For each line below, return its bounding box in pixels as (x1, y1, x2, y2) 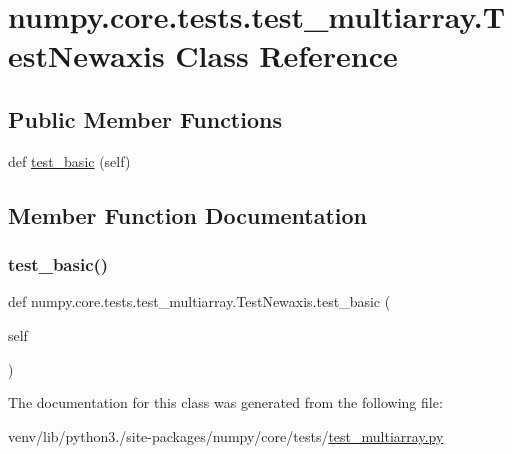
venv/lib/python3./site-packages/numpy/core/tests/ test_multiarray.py (8, 425, 444, 446)
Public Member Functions (8, 103, 282, 134)
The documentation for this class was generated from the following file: (8, 392, 443, 413)
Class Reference (175, 35, 398, 76)
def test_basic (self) (8, 150, 131, 171)
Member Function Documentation (8, 199, 368, 230)
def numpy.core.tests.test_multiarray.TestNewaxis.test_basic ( (8, 291, 391, 312)
